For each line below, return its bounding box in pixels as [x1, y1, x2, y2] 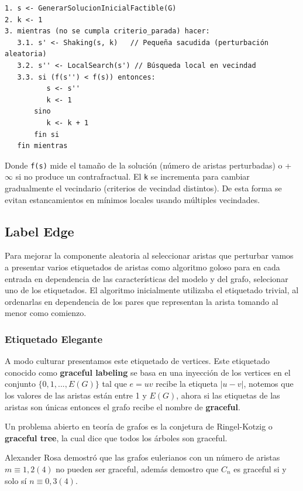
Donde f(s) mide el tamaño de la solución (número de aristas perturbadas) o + [5, 159, 292, 171]
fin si [34, 130, 60, 139]
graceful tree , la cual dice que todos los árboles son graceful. [5, 431, 228, 444]
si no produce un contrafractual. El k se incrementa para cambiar [15, 170, 250, 183]
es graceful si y [233, 462, 287, 475]
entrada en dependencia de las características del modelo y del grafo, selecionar [5, 272, 288, 284]
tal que [102, 377, 127, 390]
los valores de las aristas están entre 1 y [5, 389, 147, 401]
